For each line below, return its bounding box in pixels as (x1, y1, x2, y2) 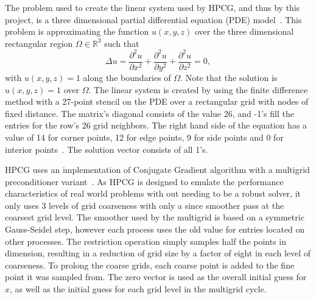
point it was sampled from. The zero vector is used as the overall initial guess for (5, 270, 307, 283)
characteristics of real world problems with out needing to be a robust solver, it (5, 187, 301, 200)
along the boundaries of (83, 71, 171, 83)
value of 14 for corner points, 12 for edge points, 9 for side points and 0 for (5, 130, 284, 143)
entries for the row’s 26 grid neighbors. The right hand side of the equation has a (5, 119, 307, 132)
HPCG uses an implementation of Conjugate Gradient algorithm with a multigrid (5, 163, 310, 176)
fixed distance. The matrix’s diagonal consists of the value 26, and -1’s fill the (5, 107, 294, 119)
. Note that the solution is (180, 71, 278, 83)
